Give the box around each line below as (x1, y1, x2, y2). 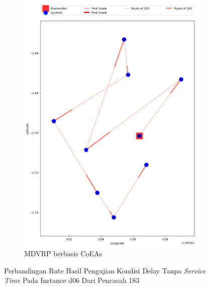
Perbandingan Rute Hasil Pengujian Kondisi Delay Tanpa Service (4, 265, 206, 275)
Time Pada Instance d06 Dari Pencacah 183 (4, 275, 140, 285)
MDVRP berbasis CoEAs (24, 248, 102, 259)
